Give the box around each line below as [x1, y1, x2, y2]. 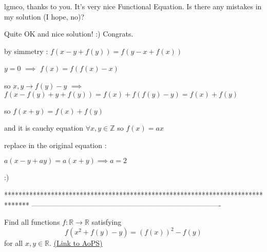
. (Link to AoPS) [49, 238, 103, 248]
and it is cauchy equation [4, 122, 84, 133]
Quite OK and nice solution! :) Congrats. [4, 28, 133, 39]
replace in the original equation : [4, 139, 107, 150]
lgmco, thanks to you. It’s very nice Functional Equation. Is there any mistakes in [4, 1, 262, 11]
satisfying [91, 217, 122, 227]
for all [4, 238, 23, 248]
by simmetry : [4, 45, 48, 56]
